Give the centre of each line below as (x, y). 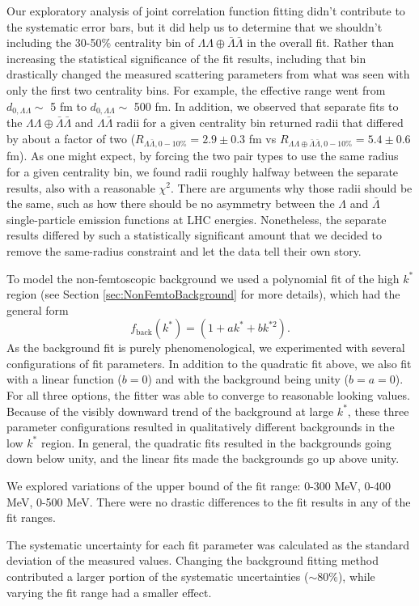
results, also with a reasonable (81, 187)
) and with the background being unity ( (248, 379)
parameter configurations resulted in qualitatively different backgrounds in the (201, 427)
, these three (378, 411)
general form (38, 309)
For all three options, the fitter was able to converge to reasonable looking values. (208, 395)
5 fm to (68, 106)
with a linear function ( (64, 379)
